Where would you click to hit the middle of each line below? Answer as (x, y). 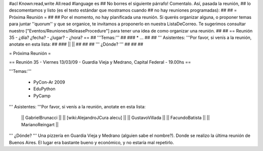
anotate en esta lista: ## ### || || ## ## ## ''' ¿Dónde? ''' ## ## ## (76, 44)
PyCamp (42, 96)
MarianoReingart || (40, 124)
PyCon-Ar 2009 (49, 82)
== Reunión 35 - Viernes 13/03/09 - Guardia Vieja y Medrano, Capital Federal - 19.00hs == (100, 62)
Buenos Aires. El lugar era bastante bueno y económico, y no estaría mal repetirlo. (92, 142)
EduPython (44, 89)
